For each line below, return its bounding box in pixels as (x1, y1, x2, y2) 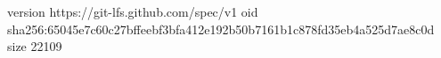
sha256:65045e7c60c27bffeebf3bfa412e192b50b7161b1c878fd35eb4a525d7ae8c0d (7, 19, 435, 38)
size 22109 (7, 37, 62, 55)
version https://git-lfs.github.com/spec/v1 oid (7, 3, 258, 20)
